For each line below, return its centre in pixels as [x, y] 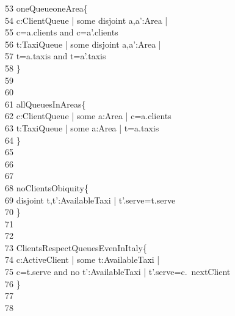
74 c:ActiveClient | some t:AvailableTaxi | [82, 259]
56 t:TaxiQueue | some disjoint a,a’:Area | [83, 44]
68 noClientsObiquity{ [46, 187]
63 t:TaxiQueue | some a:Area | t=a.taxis [82, 127]
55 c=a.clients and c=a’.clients [61, 32]
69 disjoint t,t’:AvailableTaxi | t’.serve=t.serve [90, 200]
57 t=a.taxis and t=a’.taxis [55, 56]
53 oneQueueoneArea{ [46, 8]
